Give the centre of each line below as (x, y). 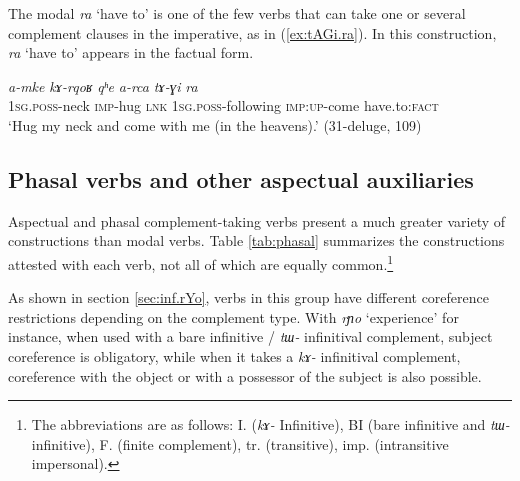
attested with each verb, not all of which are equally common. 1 (201, 262)
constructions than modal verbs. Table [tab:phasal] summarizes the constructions (256, 240)
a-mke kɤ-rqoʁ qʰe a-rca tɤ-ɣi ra (103, 85)
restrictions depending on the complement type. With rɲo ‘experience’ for (233, 316)
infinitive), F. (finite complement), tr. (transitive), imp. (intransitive (240, 443)
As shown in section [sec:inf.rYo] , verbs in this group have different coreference (248, 297)
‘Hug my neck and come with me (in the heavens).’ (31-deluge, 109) (215, 124)
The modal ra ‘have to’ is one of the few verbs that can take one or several (237, 13)
